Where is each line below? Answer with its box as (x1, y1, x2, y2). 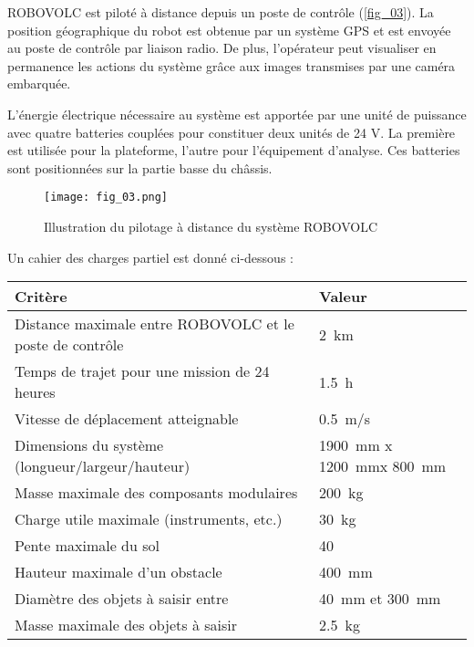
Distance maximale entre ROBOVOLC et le (15, 313, 294, 335)
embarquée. (7, 74, 71, 93)
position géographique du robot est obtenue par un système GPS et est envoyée (7, 20, 451, 39)
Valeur (319, 286, 367, 308)
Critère (15, 286, 67, 308)
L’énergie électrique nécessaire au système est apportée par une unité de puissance (7, 104, 467, 123)
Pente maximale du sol (15, 535, 160, 557)
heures (15, 381, 56, 403)
